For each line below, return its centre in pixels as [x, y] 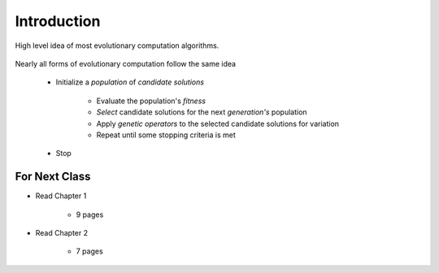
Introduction [58, 21]
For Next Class [53, 177]
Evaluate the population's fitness [151, 101]
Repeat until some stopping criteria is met [166, 135]
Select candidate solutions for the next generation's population [202, 112]
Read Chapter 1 [61, 196]
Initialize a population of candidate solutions [130, 82]
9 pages [90, 214]
